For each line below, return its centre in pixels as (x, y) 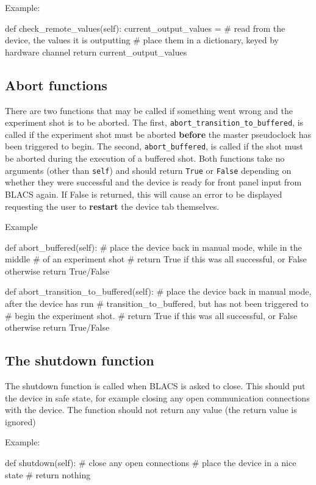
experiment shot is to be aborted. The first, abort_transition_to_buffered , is (154, 122)
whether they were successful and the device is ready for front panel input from (153, 182)
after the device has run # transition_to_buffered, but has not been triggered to (157, 304)
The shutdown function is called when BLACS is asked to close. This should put (155, 386)
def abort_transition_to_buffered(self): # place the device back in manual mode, (158, 291)
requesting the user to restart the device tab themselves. (112, 206)
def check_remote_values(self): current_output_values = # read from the (145, 28)
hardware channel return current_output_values (96, 52)
